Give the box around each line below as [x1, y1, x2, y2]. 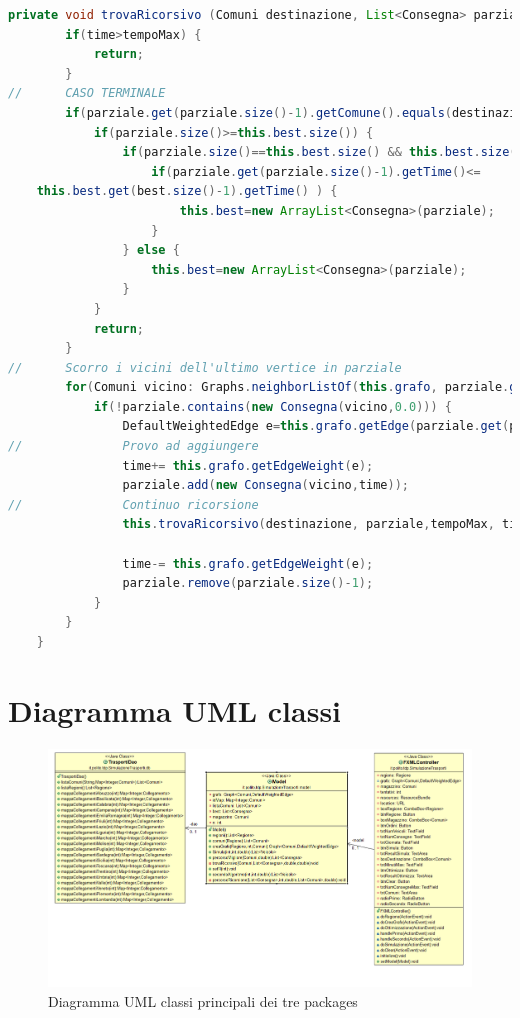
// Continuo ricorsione [8, 497, 259, 512]
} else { [122, 243, 180, 258]
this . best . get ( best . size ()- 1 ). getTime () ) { [36, 184, 338, 199]
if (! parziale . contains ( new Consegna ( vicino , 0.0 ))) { [93, 399, 453, 414]
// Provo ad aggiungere [8, 439, 259, 454]
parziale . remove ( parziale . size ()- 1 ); [122, 576, 374, 591]
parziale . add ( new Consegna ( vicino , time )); [122, 478, 409, 493]
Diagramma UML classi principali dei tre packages [48, 991, 358, 1012]
